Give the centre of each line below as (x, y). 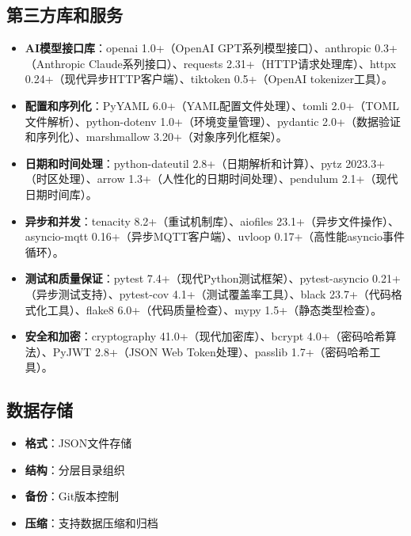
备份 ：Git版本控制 (72, 496)
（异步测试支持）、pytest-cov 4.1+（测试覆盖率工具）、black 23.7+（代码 (208, 293)
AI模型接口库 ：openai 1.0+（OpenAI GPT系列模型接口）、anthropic (198, 48)
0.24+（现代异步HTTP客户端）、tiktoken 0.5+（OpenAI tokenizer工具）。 (209, 79)
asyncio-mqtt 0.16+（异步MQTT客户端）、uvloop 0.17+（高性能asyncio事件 (215, 236)
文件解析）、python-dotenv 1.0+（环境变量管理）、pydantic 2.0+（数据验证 (213, 121)
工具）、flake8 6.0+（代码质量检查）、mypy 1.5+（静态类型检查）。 (215, 309)
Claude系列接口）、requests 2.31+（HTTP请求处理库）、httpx (242, 63)
